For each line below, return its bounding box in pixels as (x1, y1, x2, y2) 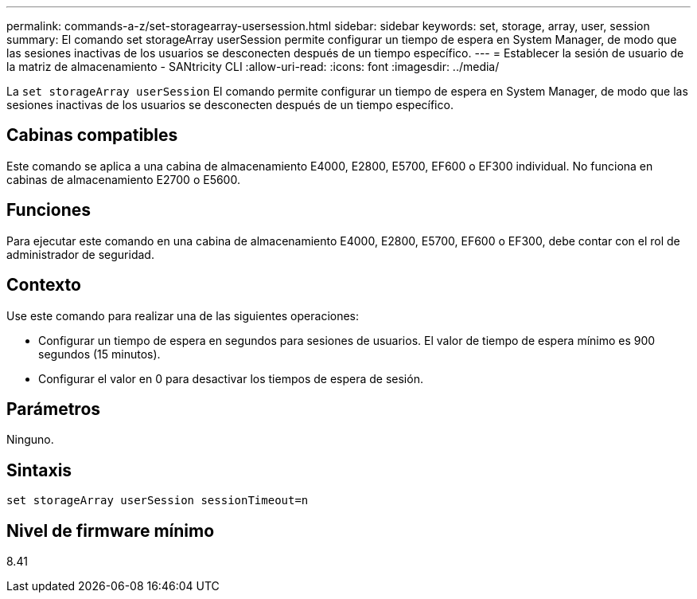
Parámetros (6, 398, 101, 419)
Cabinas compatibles (6, 125, 178, 146)
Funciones (6, 200, 92, 221)
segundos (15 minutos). (38, 346, 161, 361)
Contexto (6, 275, 81, 296)
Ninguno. (6, 433, 54, 447)
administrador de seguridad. (6, 247, 154, 261)
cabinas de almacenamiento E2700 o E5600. (6, 172, 240, 186)
